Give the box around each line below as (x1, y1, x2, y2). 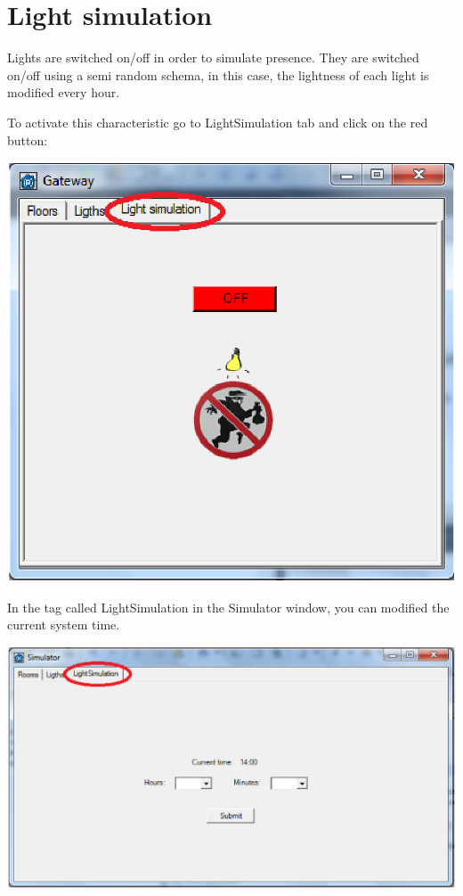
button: (7, 130, 48, 149)
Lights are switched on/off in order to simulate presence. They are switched (7, 48, 419, 67)
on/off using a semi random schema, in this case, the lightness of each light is (7, 65, 429, 84)
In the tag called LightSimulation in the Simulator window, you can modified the (7, 597, 450, 616)
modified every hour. (7, 83, 120, 102)
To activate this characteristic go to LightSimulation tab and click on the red (7, 112, 428, 131)
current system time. (7, 615, 120, 634)
